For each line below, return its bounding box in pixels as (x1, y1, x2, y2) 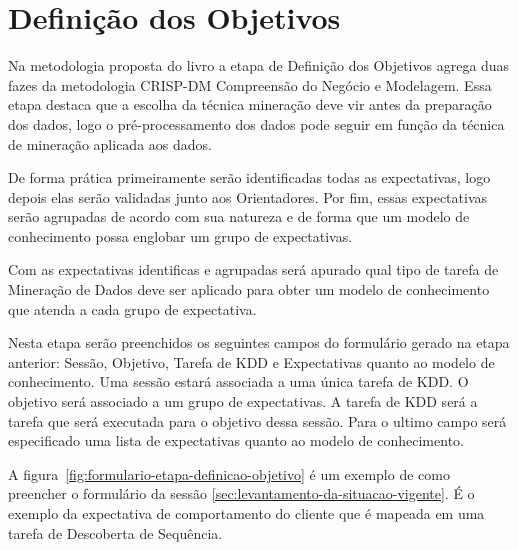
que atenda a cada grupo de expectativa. (8, 298, 257, 319)
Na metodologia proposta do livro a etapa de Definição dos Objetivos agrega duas (8, 55, 510, 76)
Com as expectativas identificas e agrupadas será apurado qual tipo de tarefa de (8, 259, 499, 280)
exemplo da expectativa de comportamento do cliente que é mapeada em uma (8, 503, 485, 523)
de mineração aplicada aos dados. (8, 133, 212, 154)
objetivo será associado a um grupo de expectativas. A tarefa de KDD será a (8, 391, 478, 412)
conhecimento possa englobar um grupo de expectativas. (8, 225, 353, 246)
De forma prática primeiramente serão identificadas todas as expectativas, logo (8, 167, 491, 188)
